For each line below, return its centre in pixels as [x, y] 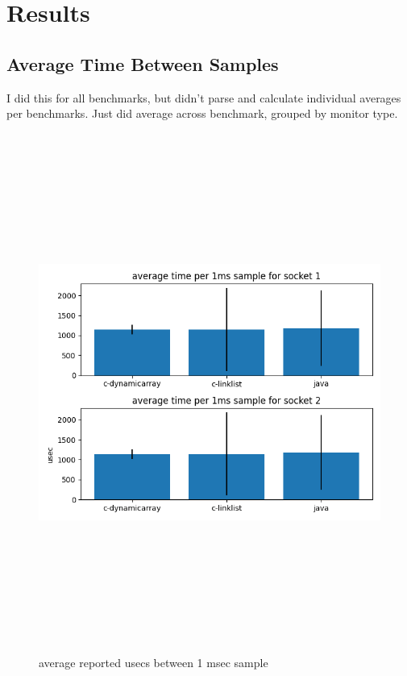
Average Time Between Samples [143, 63]
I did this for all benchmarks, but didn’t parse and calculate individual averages [204, 97]
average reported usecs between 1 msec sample [154, 662]
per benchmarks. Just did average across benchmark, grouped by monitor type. [202, 113]
